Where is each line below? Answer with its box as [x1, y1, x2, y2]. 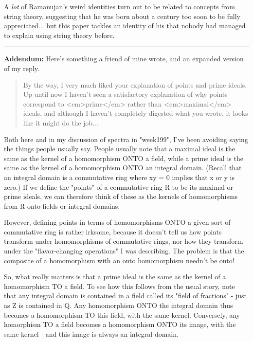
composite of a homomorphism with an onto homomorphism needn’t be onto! [4, 255, 235, 265]
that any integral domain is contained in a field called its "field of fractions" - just [4, 290, 247, 301]
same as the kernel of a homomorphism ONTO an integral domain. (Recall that [4, 162, 242, 173]
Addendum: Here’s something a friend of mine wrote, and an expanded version [4, 54, 244, 64]
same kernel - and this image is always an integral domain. [4, 328, 179, 339]
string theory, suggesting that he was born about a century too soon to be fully [4, 11, 240, 21]
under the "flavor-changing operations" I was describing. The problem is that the [4, 246, 244, 256]
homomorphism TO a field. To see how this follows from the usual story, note [4, 281, 235, 291]
